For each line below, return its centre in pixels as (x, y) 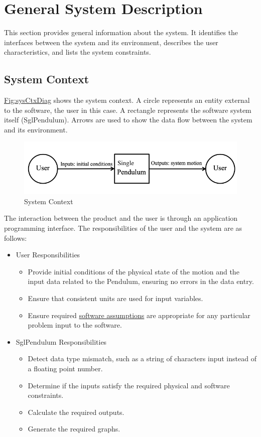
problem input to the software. (75, 325)
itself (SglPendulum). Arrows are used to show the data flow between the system (128, 120)
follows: (16, 238)
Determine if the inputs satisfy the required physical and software (129, 385)
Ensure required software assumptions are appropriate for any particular (139, 315)
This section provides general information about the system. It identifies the (121, 32)
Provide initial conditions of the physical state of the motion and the (134, 271)
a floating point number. (65, 369)
